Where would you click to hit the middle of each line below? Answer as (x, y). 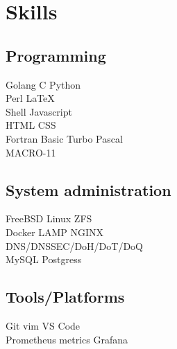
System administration (88, 189)
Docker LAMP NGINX (55, 232)
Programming (56, 55)
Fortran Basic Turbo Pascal (64, 138)
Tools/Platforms (65, 297)
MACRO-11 (31, 152)
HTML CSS (31, 125)
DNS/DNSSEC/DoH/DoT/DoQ (74, 245)
